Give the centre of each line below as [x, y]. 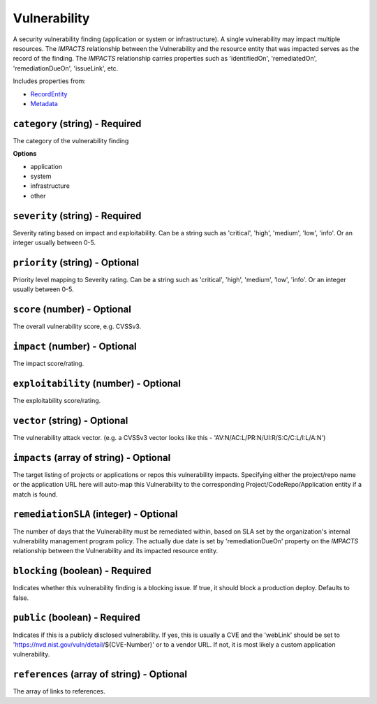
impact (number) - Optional [75, 347]
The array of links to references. [59, 691]
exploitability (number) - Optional [97, 383]
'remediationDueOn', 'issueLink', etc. [66, 68]
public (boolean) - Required [77, 618]
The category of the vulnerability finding [71, 140]
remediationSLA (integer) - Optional [95, 514]
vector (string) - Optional [71, 420]
